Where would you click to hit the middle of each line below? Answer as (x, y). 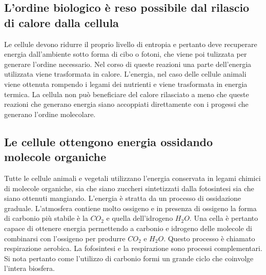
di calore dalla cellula (62, 22)
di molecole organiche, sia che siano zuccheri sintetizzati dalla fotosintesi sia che (129, 188)
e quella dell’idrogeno (140, 218)
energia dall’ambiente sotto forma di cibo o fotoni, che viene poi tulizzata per (126, 54)
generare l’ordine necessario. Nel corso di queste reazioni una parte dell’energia (128, 64)
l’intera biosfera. (29, 268)
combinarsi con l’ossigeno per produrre (65, 238)
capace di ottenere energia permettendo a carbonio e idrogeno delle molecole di (128, 228)
